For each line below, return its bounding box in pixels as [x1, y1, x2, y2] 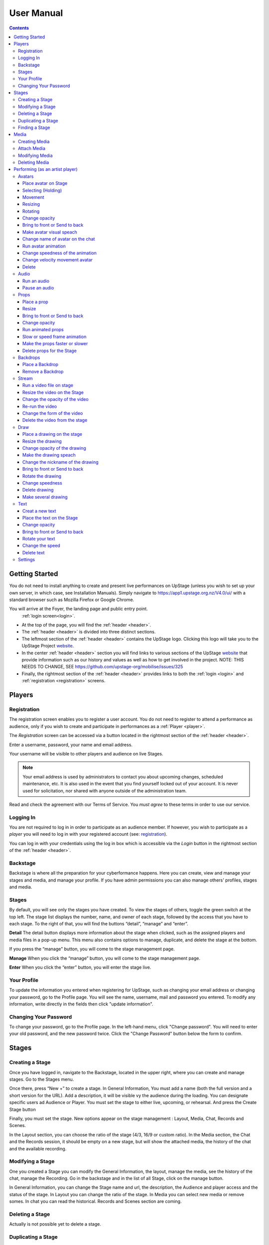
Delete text [22, 549, 45, 555]
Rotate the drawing [22, 473, 62, 479]
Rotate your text [22, 536, 55, 542]
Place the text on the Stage [22, 514, 78, 520]
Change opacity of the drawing [22, 445, 87, 451]
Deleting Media [18, 159, 49, 165]
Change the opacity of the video [22, 396, 89, 402]
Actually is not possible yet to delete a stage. [9, 1221, 102, 1227]
